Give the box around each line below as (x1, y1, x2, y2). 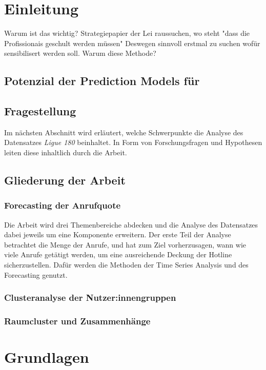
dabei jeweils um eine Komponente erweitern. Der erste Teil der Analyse (4, 229, 231, 240)
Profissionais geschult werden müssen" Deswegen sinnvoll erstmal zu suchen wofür (4, 37, 260, 48)
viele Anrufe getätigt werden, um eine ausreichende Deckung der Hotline (4, 249, 232, 260)
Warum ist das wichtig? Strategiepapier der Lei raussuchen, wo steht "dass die (4, 28, 250, 38)
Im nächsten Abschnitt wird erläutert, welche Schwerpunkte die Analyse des (4, 127, 243, 137)
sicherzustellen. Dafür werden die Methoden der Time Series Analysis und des (4, 259, 249, 270)
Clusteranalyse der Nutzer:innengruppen (4, 291, 176, 304)
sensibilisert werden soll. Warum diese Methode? (4, 48, 156, 58)
